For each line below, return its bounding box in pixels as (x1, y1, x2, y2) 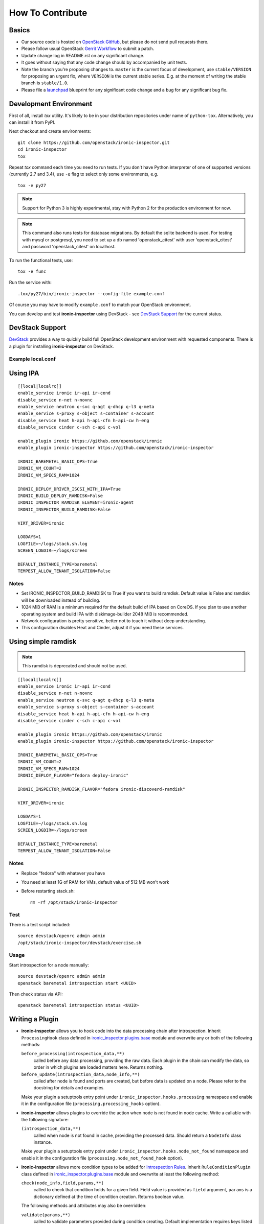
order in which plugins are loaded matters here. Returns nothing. (33, 1064, 164, 1070)
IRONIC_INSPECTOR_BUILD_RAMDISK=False (18, 507, 111, 512)
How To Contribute (9, 7, 88, 18)
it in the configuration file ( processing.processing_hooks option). (21, 1101, 161, 1106)
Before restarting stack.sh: (21, 888, 75, 894)
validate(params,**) (21, 1212, 71, 1218)
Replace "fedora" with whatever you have (21, 870, 105, 876)
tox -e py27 (18, 183, 46, 188)
